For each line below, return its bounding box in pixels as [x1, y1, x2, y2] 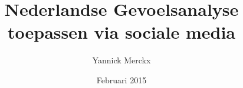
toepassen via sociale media [8, 20, 235, 44]
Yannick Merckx [92, 54, 151, 66]
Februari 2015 [96, 73, 147, 86]
